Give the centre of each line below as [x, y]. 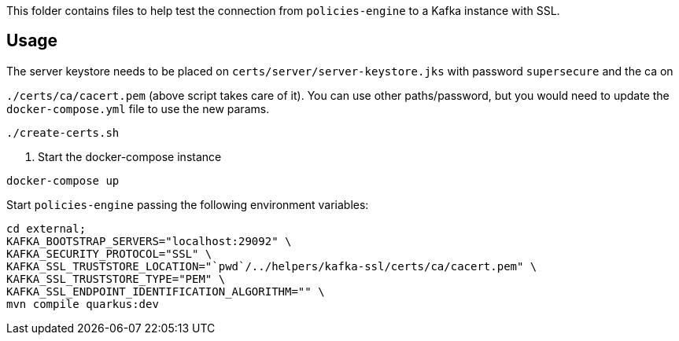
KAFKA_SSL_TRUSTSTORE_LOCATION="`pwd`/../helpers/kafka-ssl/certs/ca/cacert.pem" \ [272, 266]
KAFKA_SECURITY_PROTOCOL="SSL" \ [109, 253]
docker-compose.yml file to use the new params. [138, 108]
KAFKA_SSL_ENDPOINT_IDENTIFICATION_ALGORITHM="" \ [166, 291]
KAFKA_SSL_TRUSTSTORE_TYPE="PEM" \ [116, 279]
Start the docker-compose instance [130, 156]
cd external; [46, 228]
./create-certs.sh [63, 132]
